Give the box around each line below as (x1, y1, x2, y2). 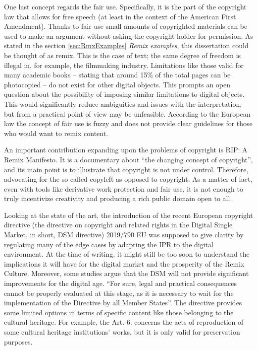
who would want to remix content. (4, 128, 108, 138)
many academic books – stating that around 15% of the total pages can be (4, 70, 231, 80)
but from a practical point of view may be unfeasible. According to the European (4, 108, 251, 119)
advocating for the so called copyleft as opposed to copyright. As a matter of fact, (4, 174, 253, 184)
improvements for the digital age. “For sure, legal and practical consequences (4, 278, 237, 288)
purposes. (4, 336, 33, 347)
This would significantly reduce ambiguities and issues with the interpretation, (4, 98, 242, 109)
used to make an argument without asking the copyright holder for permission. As (4, 30, 254, 41)
